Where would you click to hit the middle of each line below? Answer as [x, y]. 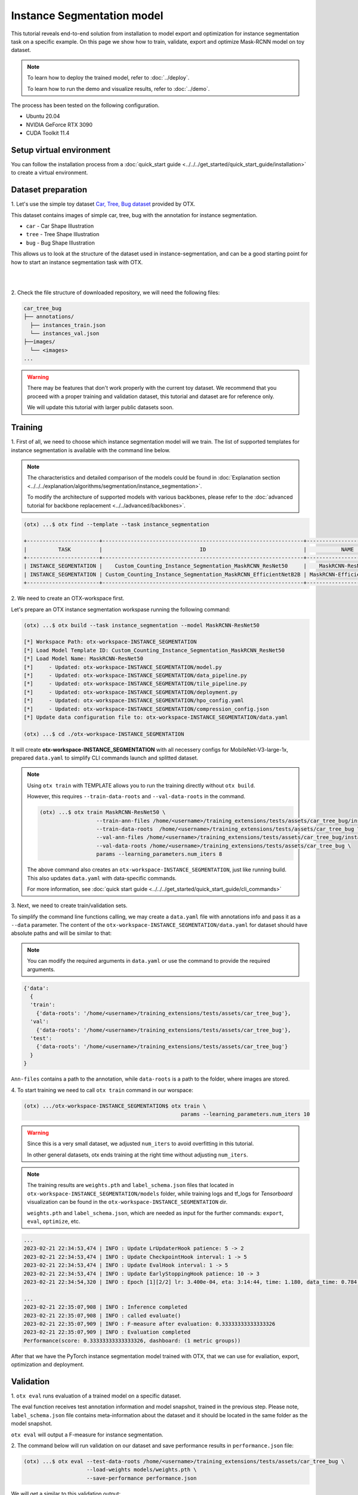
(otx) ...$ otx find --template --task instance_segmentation [116, 524]
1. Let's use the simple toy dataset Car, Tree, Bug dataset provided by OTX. [103, 204]
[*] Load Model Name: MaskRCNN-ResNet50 [83, 659]
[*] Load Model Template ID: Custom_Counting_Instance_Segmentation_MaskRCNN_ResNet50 [154, 650]
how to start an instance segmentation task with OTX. [77, 262]
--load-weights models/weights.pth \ [142, 1470]
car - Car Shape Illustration [60, 226]
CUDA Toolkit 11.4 [48, 133]
